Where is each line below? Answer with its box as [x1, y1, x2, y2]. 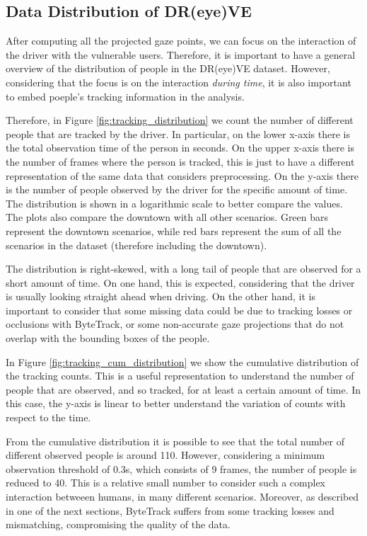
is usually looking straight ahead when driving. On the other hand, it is [6, 289, 315, 304]
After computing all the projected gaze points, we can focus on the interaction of [6, 33, 356, 48]
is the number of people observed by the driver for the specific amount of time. [6, 182, 348, 197]
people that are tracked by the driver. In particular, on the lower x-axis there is [6, 126, 350, 141]
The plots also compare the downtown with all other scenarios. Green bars [6, 210, 329, 224]
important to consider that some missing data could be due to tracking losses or [6, 302, 353, 317]
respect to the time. [6, 410, 91, 425]
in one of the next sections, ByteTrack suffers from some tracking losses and [6, 503, 334, 518]
